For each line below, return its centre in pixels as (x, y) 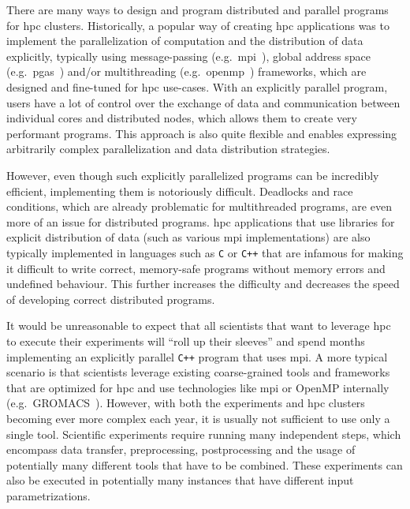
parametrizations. (48, 495)
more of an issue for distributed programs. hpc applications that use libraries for (201, 221)
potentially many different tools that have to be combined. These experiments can (205, 464)
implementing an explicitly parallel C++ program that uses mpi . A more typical (197, 356)
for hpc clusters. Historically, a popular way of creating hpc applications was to (198, 25)
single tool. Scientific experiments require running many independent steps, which (204, 434)
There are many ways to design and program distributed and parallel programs (198, 9)
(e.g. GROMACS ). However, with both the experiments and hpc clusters (186, 403)
